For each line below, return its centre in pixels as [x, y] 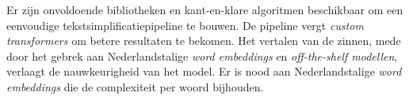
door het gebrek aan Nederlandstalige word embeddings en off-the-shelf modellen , [202, 56]
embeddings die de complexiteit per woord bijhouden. [135, 86]
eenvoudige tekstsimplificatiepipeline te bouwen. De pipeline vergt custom [185, 25]
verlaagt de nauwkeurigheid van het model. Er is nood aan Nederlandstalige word [204, 71]
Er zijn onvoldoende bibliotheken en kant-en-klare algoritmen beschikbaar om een [205, 9]
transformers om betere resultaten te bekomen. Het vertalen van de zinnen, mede [204, 41]
